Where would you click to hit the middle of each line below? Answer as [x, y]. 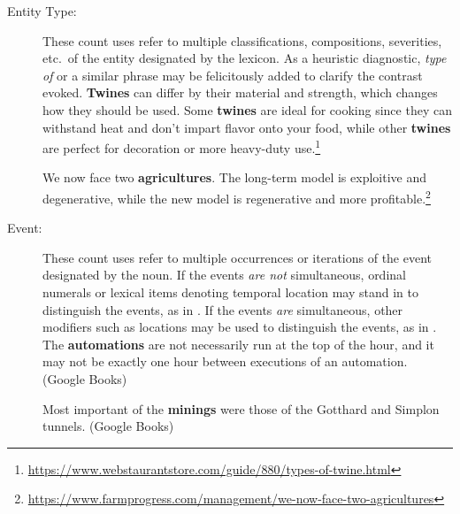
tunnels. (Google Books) [108, 426]
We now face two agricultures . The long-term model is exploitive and [234, 177]
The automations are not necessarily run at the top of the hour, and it [238, 344]
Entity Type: [42, 11]
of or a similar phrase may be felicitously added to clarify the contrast [233, 75]
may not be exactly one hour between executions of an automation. [225, 361]
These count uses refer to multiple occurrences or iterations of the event [238, 257]
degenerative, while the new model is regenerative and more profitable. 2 [237, 197]
